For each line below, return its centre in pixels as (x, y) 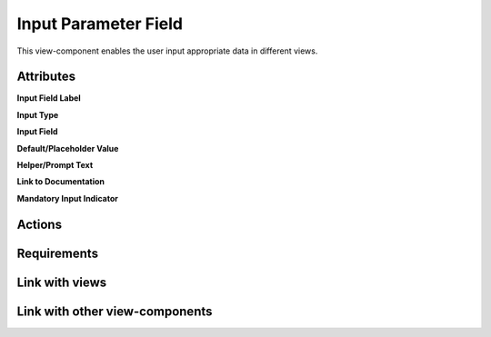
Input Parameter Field (100, 24)
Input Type (38, 114)
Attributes (46, 77)
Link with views (62, 282)
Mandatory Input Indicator (67, 198)
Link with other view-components (115, 311)
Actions (40, 224)
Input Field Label (49, 98)
